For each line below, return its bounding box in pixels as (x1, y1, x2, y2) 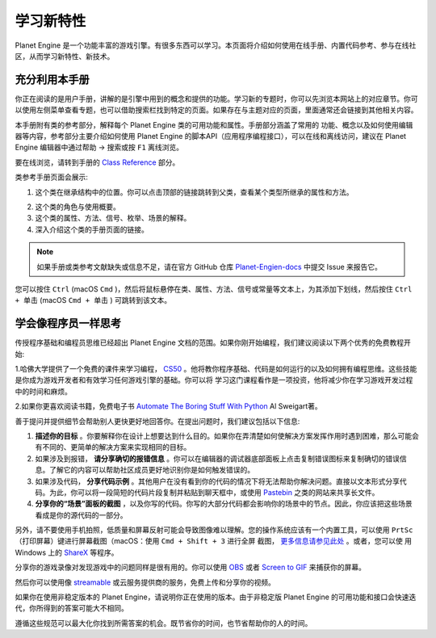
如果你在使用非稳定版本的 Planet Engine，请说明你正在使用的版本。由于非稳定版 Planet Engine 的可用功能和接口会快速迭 (15, 592, 417, 602)
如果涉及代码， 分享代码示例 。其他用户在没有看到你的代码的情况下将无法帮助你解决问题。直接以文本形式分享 (35, 476, 400, 486)
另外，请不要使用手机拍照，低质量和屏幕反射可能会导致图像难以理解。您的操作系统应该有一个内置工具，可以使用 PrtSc (15, 525, 413, 535)
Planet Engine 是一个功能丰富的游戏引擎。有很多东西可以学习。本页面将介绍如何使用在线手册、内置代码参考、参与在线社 (15, 40, 417, 50)
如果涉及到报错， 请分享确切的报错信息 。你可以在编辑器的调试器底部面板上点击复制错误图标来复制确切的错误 (35, 453, 400, 464)
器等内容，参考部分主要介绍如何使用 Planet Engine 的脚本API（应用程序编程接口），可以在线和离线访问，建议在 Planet (15, 132, 407, 141)
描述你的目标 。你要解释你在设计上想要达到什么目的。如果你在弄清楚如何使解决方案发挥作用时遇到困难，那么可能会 (35, 430, 419, 440)
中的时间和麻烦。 (15, 386, 72, 396)
